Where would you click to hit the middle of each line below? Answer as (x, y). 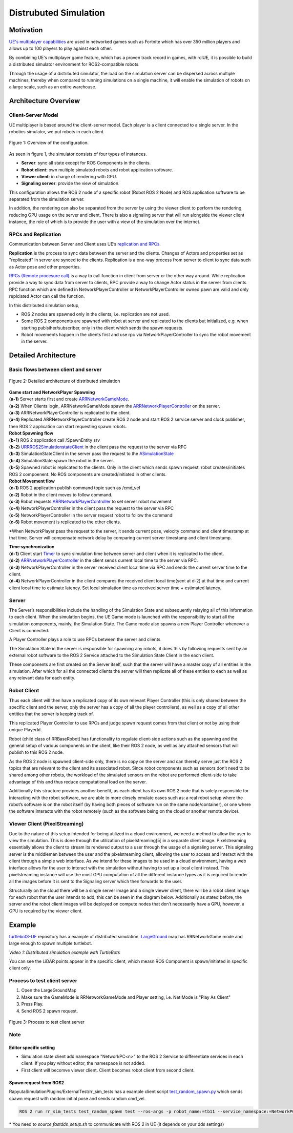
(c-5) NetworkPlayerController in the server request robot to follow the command (91, 515)
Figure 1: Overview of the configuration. (49, 143)
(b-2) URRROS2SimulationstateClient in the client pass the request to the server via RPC (98, 447)
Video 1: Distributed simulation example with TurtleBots (64, 952)
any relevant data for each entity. (42, 678)
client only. (20, 968)
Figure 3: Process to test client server (47, 1022)
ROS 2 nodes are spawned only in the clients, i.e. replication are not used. (96, 314)
